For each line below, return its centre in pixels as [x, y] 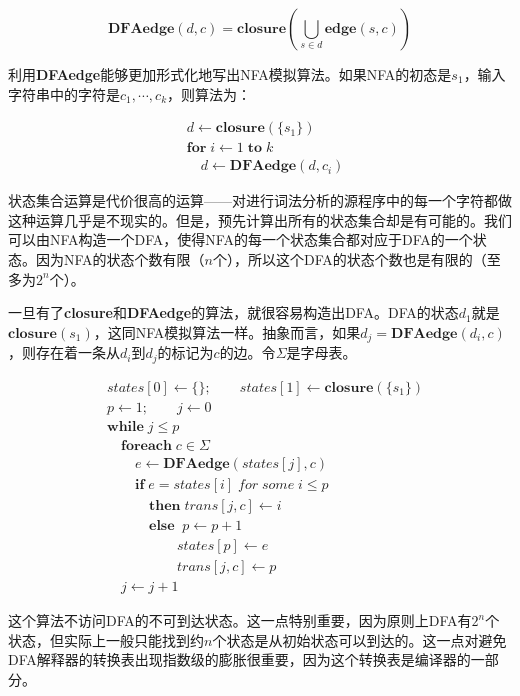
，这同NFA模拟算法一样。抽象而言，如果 [227, 331]
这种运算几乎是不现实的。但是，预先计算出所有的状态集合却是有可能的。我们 [260, 219]
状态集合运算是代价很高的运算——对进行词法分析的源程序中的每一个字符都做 [260, 200]
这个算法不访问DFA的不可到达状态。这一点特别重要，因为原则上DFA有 [240, 620]
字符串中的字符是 [64, 93]
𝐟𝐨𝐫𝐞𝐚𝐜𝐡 [146, 445]
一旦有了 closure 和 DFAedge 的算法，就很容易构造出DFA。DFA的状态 [233, 312]
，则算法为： [209, 93]
